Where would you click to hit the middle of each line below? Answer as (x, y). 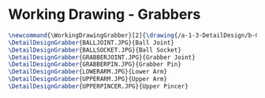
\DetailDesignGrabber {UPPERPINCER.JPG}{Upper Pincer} (99, 87)
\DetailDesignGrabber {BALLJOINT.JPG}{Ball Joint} (91, 42)
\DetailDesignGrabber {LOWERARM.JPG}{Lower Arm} (88, 72)
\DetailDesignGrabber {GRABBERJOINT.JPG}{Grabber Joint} (102, 57)
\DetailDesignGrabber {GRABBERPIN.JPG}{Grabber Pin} (95, 64)
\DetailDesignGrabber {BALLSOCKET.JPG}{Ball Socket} (95, 50)
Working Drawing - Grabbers (105, 15)
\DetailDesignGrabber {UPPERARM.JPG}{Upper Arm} (88, 79)
